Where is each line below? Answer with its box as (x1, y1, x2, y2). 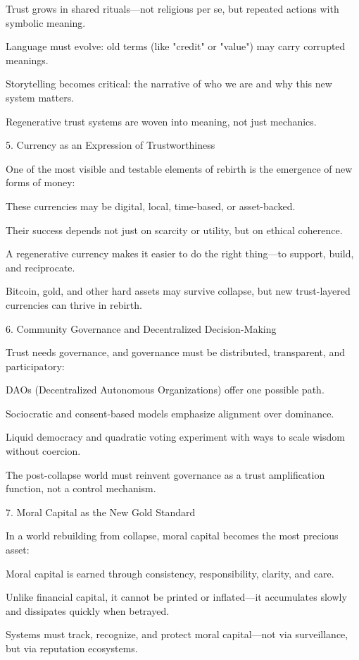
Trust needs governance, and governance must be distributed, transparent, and (6, 345, 346, 360)
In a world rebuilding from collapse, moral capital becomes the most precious (6, 528, 339, 543)
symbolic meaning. (6, 15, 86, 30)
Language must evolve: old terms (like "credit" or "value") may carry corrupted (6, 39, 346, 54)
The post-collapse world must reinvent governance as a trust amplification (6, 467, 325, 482)
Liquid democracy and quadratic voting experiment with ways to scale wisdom (6, 429, 345, 444)
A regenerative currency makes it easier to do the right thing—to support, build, (6, 246, 354, 261)
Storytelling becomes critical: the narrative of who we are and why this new (6, 76, 332, 91)
